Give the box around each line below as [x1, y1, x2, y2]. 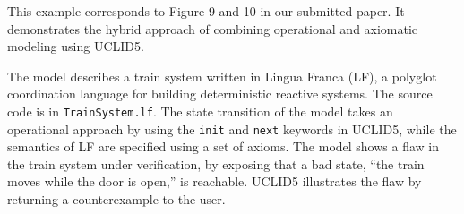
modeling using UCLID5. [7, 37, 144, 56]
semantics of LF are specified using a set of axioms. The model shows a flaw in [7, 137, 440, 156]
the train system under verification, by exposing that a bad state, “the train [7, 154, 425, 173]
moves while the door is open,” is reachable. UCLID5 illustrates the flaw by [7, 172, 422, 191]
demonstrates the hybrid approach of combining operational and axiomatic [7, 19, 418, 38]
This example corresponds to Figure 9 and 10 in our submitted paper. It [7, 2, 405, 20]
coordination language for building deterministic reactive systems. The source [7, 84, 433, 103]
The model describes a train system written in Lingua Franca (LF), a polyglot [7, 66, 437, 85]
